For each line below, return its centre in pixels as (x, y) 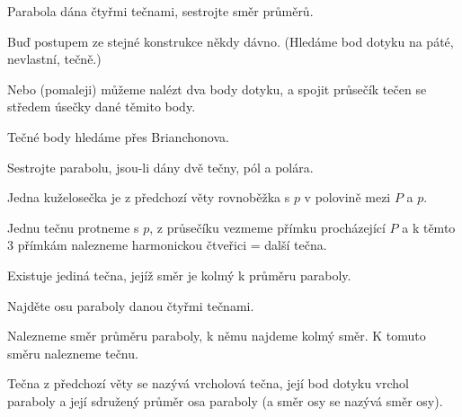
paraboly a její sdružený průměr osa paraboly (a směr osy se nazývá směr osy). (225, 400)
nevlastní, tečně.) (54, 59)
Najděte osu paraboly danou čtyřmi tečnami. (131, 305)
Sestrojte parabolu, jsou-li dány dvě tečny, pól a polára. (160, 167)
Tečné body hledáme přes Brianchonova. (118, 136)
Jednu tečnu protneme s (73, 227)
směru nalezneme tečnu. (73, 353)
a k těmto (429, 227)
